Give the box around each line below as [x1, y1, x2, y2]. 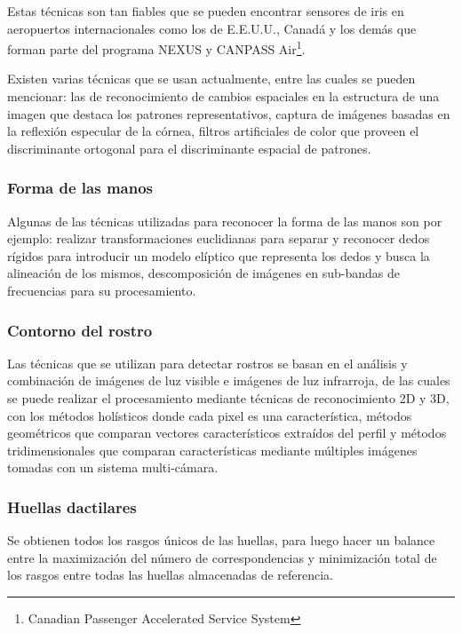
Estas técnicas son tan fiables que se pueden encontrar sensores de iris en [7, 2, 404, 20]
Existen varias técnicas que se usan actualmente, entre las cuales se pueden [7, 69, 416, 88]
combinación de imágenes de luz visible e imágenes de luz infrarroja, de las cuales [7, 371, 450, 390]
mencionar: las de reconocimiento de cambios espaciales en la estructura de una [7, 87, 440, 106]
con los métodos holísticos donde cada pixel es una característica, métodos [7, 406, 412, 424]
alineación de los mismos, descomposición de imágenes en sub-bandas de [7, 264, 400, 282]
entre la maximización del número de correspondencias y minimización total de [7, 548, 437, 566]
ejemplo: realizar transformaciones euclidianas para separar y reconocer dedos [7, 229, 430, 248]
